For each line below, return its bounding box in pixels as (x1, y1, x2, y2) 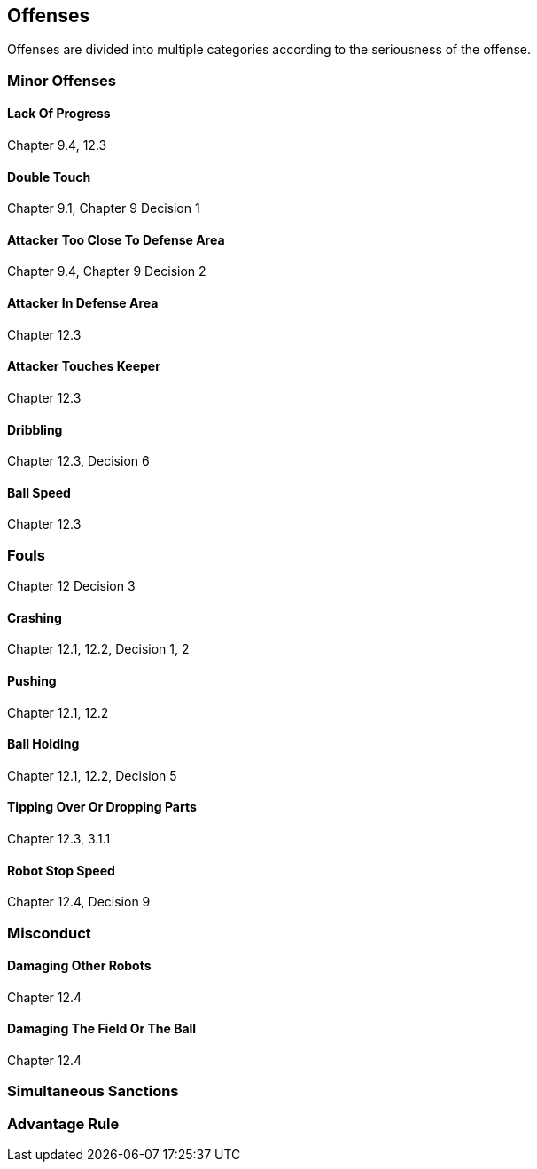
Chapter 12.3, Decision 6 (7, 453, 150, 469)
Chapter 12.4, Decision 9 (7, 894, 151, 910)
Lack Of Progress (7, 106, 111, 122)
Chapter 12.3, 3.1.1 (7, 830, 111, 846)
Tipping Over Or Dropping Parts (7, 799, 197, 815)
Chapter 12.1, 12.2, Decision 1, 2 (7, 641, 190, 657)
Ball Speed (7, 484, 71, 500)
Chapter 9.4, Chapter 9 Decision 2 (7, 263, 206, 279)
